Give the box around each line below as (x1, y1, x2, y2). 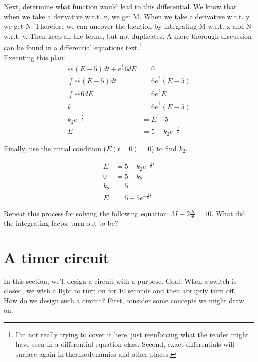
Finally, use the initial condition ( (4, 143, 107, 153)
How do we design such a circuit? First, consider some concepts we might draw (4, 295, 244, 305)
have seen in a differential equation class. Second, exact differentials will (15, 339, 234, 349)
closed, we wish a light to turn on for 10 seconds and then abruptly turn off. (4, 286, 236, 296)
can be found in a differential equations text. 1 (4, 41, 142, 53)
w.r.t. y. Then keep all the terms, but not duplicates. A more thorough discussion (4, 30, 252, 41)
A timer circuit (4, 247, 110, 267)
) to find (151, 143, 177, 153)
